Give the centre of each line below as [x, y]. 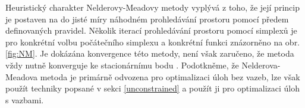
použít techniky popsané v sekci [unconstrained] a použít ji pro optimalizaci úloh [153, 88]
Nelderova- [261, 65]
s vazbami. [25, 99]
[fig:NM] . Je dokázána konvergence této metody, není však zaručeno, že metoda [150, 53]
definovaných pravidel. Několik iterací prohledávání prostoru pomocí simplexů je [151, 30]
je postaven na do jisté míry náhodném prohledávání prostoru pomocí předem [147, 19]
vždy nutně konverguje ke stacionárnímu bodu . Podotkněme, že [122, 65]
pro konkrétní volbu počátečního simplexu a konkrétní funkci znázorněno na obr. [153, 42]
